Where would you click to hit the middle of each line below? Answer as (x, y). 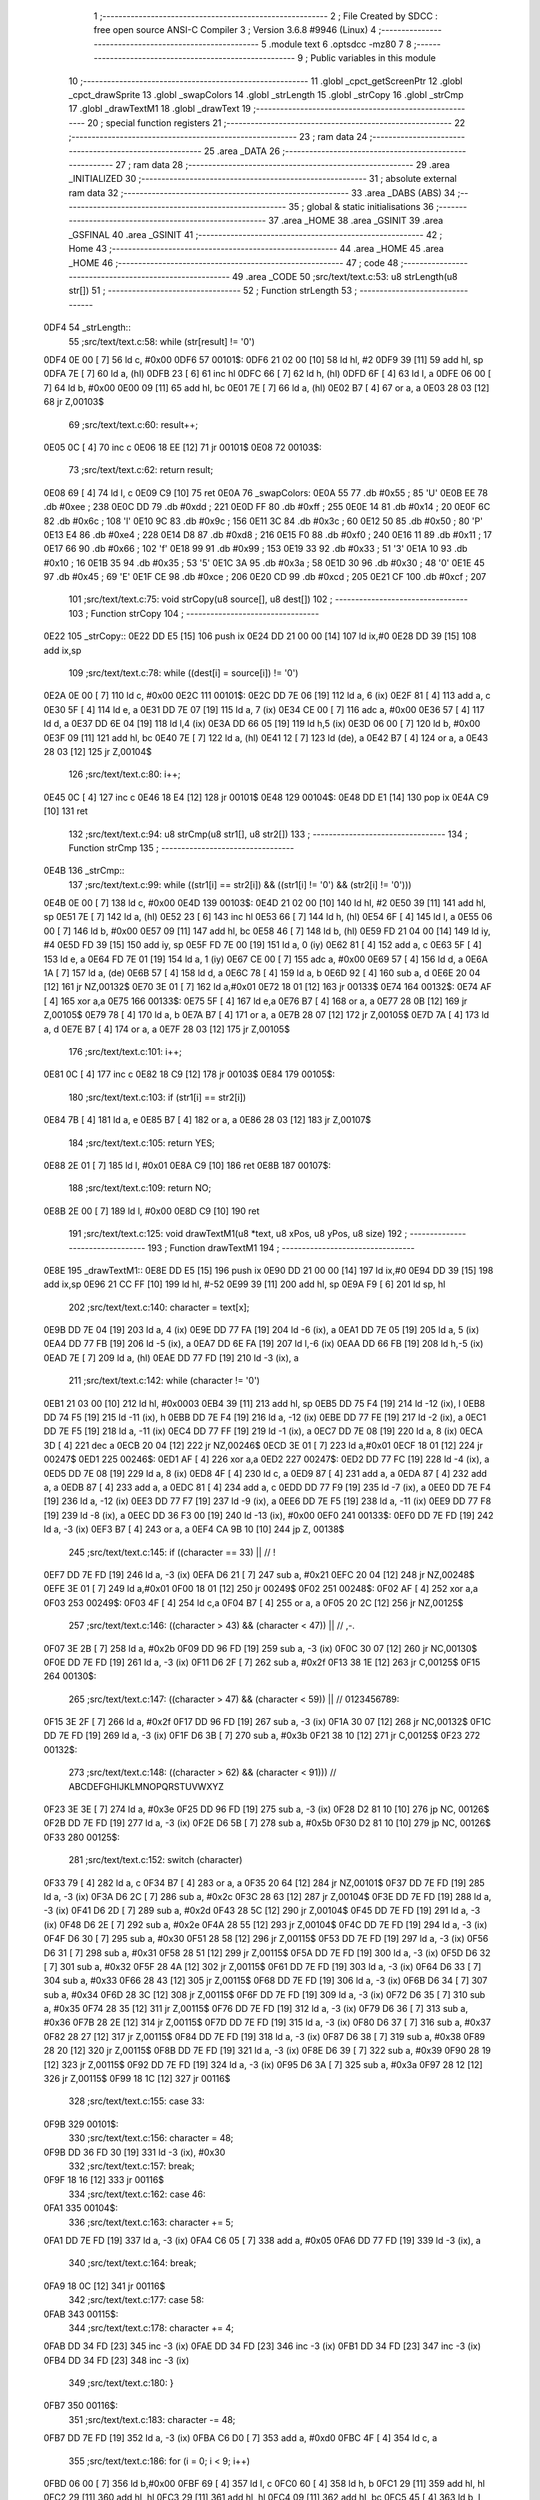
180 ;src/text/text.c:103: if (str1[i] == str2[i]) (157, 1097)
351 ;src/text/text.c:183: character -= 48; (152, 2419)
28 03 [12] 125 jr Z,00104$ (97, 751)
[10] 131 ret (66, 811)
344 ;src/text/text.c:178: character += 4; (151, 2327)
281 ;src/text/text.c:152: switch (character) (155, 1860)
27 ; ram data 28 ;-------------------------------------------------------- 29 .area (282, 164)
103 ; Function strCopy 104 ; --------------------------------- (194, 613)
